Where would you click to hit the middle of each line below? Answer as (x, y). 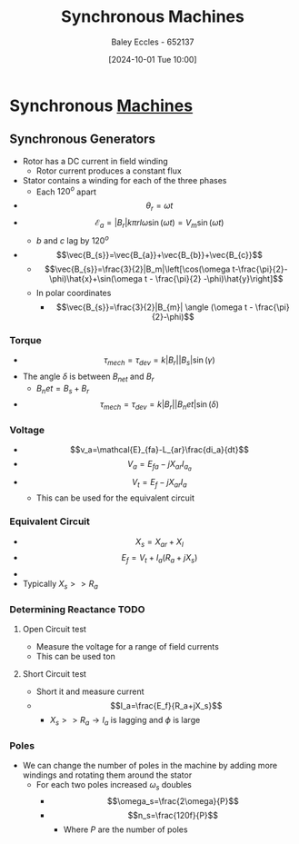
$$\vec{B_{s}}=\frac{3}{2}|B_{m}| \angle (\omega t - (154, 307)
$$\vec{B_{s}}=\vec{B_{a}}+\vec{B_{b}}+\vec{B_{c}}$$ (159, 254)
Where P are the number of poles (125, 829)
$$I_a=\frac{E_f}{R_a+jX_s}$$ (166, 706)
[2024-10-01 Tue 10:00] (153, 59)
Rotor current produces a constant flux (109, 171)
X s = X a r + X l (159, 542)
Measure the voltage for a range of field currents (128, 647)
